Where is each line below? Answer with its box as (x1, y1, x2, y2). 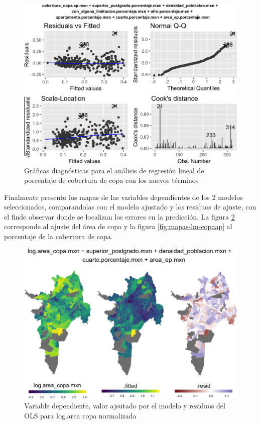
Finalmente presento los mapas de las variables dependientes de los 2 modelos (4, 191, 243, 202)
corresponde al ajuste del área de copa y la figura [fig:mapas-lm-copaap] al (4, 221, 232, 232)
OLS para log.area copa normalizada (24, 410, 137, 420)
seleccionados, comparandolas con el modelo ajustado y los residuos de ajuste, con (4, 201, 256, 212)
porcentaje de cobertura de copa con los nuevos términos (24, 175, 199, 185)
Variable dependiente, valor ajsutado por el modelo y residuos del (24, 400, 225, 411)
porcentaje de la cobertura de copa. (4, 231, 113, 242)
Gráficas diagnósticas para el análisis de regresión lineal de (24, 165, 204, 175)
